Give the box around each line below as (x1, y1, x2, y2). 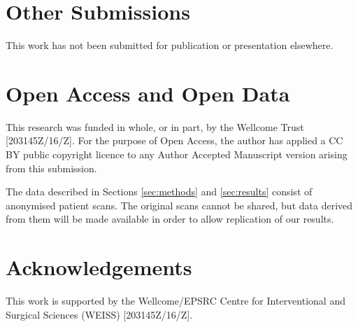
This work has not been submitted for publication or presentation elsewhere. (6, 38, 334, 53)
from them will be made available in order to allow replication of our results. (6, 211, 334, 226)
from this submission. (6, 160, 97, 175)
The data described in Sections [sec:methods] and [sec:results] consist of (6, 184, 313, 199)
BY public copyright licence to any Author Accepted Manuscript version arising (6, 147, 348, 162)
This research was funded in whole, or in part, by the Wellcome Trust (6, 119, 304, 134)
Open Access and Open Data (6, 78, 290, 107)
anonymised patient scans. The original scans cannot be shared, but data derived (6, 197, 353, 212)
